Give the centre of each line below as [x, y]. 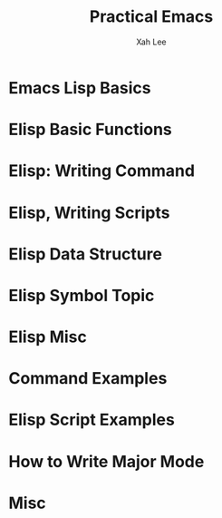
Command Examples [88, 379]
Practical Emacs [151, 17]
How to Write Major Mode [106, 461]
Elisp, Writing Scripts [89, 213]
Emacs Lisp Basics [80, 88]
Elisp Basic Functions [91, 130]
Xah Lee [151, 42]
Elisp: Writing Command [102, 171]
